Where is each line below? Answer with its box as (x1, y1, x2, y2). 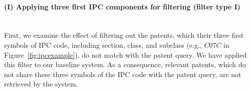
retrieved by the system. (4, 79, 78, 89)
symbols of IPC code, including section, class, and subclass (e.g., (4, 39, 202, 50)
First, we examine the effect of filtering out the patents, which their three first (4, 30, 244, 40)
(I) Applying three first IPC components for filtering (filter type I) (4, 1, 240, 11)
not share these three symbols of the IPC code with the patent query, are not (4, 69, 241, 79)
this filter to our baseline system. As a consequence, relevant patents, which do (4, 59, 246, 70)
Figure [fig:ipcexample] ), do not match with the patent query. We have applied (4, 49, 247, 60)
